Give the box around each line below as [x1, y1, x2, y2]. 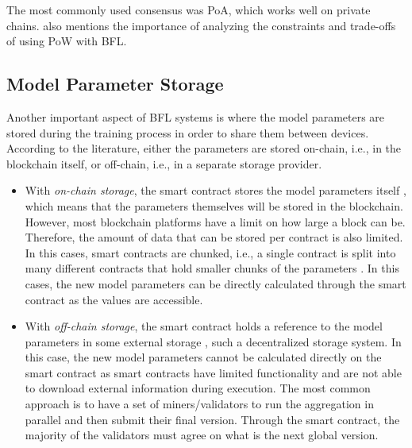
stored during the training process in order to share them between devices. [6, 124, 369, 141]
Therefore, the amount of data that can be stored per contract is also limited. [25, 229, 403, 245]
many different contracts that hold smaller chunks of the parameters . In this [25, 260, 399, 276]
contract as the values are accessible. [25, 291, 203, 307]
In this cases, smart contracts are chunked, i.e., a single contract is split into [25, 244, 396, 261]
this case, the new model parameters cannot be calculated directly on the [25, 349, 382, 365]
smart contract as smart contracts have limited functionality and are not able [25, 364, 402, 380]
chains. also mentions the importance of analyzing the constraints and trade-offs [6, 17, 396, 33]
